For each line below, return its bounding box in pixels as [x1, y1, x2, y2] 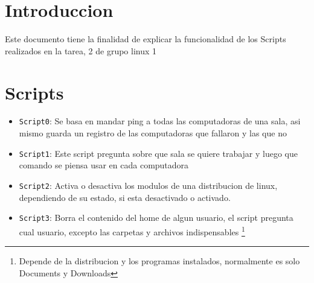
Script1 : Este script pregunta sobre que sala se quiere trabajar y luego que [19, 147, 298, 159]
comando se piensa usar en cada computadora [19, 159, 189, 171]
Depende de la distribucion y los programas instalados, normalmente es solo [19, 255, 300, 267]
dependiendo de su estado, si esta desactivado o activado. [19, 191, 231, 203]
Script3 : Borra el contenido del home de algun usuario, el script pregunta [19, 211, 293, 224]
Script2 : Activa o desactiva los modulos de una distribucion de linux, [19, 179, 278, 191]
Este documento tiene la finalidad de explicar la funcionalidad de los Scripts [5, 33, 286, 45]
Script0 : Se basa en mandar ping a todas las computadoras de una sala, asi [19, 115, 301, 127]
